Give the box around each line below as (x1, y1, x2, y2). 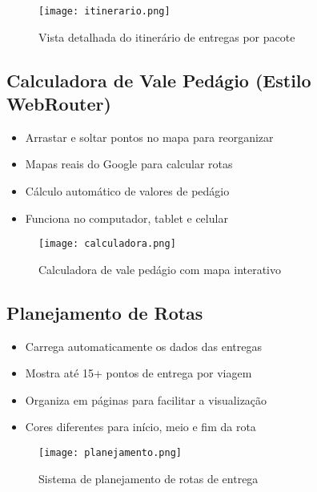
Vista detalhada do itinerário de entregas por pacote (38, 28, 295, 45)
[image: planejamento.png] (38, 447, 182, 459)
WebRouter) (6, 91, 111, 116)
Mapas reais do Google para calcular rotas (25, 155, 233, 172)
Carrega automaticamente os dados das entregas (25, 337, 262, 354)
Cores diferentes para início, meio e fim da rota (25, 418, 256, 435)
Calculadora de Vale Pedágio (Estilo (6, 67, 311, 92)
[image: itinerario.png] (38, 6, 171, 17)
